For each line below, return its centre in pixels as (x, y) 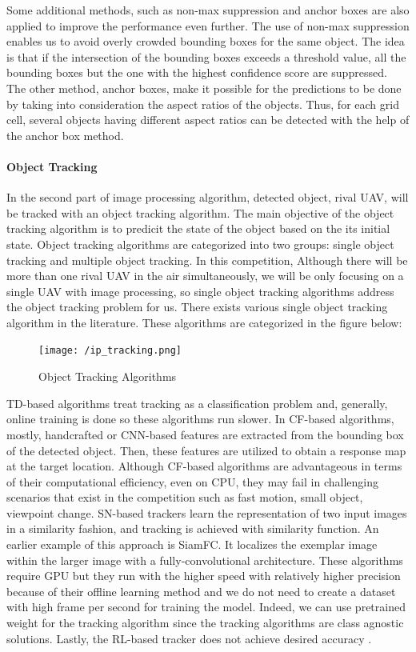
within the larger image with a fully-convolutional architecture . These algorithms (205, 560)
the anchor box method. (65, 135)
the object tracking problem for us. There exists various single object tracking (197, 307)
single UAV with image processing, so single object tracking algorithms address (200, 291)
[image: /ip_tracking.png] (110, 351)
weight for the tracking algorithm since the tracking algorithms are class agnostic (205, 623)
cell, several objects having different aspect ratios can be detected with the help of (208, 120)
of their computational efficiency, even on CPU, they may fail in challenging (192, 481)
